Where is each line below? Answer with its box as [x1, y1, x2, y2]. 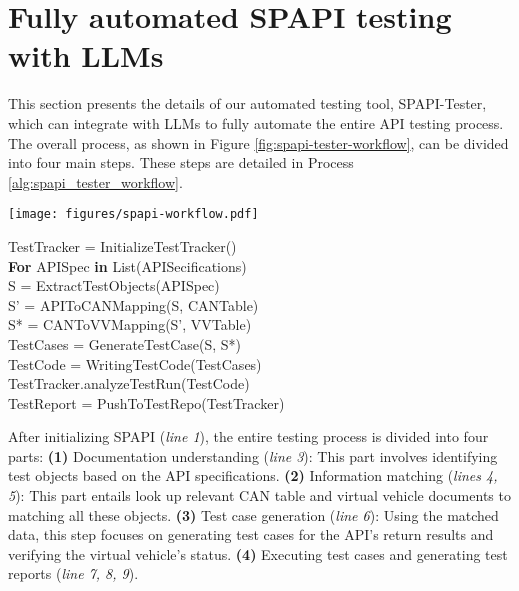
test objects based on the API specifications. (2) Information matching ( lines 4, [8, 465, 498, 486]
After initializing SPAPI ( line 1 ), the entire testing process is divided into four [8, 426, 489, 447]
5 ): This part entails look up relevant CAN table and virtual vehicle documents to [8, 485, 511, 506]
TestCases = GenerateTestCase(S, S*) [8, 333, 242, 354]
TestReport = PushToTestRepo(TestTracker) [8, 392, 285, 413]
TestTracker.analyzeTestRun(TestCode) [8, 373, 250, 394]
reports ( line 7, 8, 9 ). [8, 563, 139, 584]
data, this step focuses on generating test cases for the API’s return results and [8, 524, 494, 545]
